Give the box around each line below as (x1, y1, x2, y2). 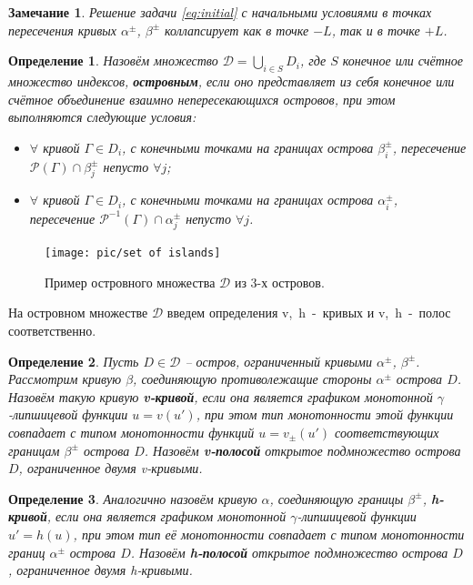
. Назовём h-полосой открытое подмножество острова (130, 542, 448, 561)
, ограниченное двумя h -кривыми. (8, 560, 193, 580)
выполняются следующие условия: (8, 107, 196, 126)
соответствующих (335, 423, 439, 442)
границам (8, 440, 60, 459)
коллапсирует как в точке (165, 20, 309, 39)
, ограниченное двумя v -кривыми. (18, 459, 203, 478)
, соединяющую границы (269, 489, 404, 508)
